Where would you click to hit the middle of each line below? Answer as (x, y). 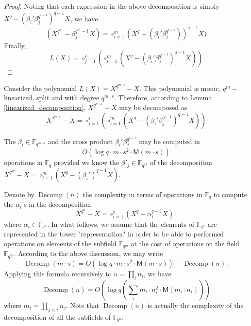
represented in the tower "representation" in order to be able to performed (114, 234)
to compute (230, 194)
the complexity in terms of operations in (142, 194)
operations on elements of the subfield (60, 243)
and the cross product (80, 141)
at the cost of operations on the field (185, 243)
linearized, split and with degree (52, 98)
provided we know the (86, 162)
